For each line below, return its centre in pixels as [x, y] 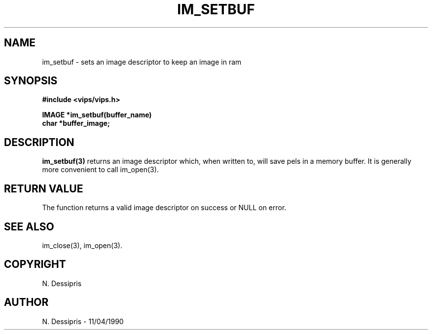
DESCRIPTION [39, 142]
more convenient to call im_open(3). [100, 170]
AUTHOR [26, 302]
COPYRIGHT [35, 264]
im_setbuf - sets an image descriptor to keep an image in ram [142, 62]
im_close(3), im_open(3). [82, 245]
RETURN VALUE [44, 188]
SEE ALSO [29, 226]
